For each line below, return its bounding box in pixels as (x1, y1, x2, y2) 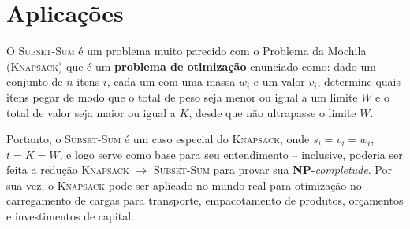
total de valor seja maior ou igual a (6, 104, 176, 120)
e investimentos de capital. (6, 208, 134, 224)
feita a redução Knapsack (6, 161, 129, 178)
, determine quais (317, 73, 401, 90)
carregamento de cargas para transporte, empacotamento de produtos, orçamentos (6, 192, 404, 209)
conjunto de (6, 73, 63, 90)
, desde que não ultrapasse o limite (188, 104, 356, 120)
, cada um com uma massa (106, 73, 236, 90)
